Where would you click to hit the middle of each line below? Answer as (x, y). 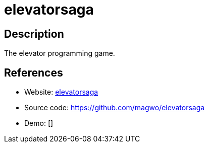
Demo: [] (39, 123)
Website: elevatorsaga (61, 92)
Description (34, 34)
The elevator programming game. (60, 53)
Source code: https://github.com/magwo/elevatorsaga (115, 108)
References (34, 72)
